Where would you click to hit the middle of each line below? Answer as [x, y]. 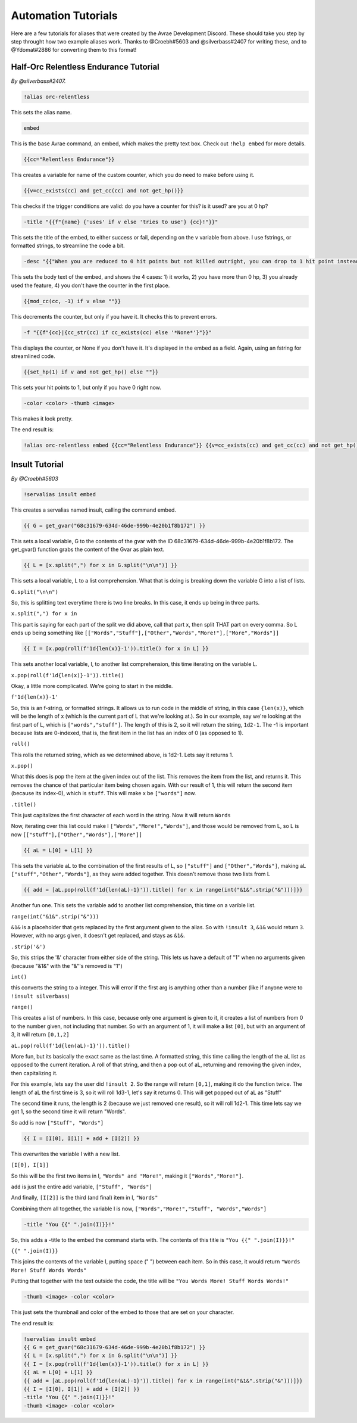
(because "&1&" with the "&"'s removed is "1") [67, 966]
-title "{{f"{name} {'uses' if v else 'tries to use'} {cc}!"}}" [121, 222]
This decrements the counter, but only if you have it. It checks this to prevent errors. [114, 316]
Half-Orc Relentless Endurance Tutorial [85, 67]
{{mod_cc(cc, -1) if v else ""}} [72, 301]
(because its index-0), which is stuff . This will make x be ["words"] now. [104, 793]
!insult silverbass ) [40, 996]
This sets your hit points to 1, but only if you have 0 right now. [86, 388]
